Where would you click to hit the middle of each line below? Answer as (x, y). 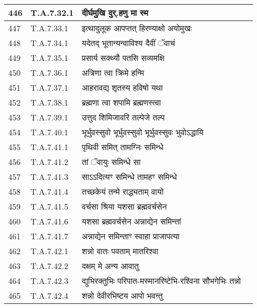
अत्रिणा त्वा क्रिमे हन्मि (113, 73)
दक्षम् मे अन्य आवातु (110, 266)
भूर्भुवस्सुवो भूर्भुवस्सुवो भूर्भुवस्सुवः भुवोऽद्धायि (143, 132)
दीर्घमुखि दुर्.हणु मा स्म (115, 13)
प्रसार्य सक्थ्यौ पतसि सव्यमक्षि (123, 58)
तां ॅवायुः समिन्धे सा (111, 162)
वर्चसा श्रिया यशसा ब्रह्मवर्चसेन (124, 206)
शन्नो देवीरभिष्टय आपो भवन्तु (122, 295)
